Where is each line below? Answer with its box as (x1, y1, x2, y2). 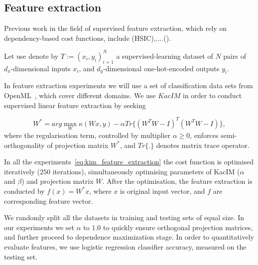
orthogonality (4, 139, 45, 150)
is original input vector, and (120, 185, 205, 196)
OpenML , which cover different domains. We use (4, 90, 156, 101)
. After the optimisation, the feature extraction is (102, 176, 253, 186)
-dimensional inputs (10, 63, 71, 73)
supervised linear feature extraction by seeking (4, 100, 146, 110)
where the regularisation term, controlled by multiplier (4, 130, 170, 140)
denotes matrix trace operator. (156, 139, 250, 150)
